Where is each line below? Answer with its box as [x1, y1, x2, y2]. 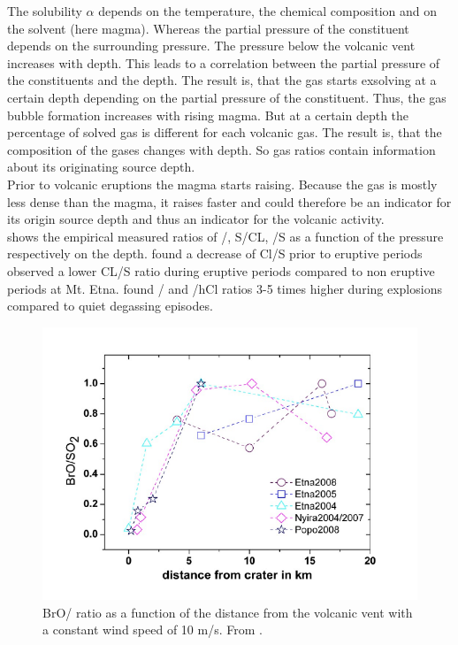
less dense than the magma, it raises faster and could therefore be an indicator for [7, 192, 452, 211]
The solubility [7, 2, 82, 19]
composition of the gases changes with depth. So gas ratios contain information [7, 140, 436, 158]
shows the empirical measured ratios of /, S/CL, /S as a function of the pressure [7, 227, 444, 245]
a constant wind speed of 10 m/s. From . [42, 620, 263, 639]
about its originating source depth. [7, 157, 195, 176]
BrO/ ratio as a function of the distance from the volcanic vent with [42, 603, 413, 621]
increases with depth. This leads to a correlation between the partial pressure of [7, 53, 440, 72]
